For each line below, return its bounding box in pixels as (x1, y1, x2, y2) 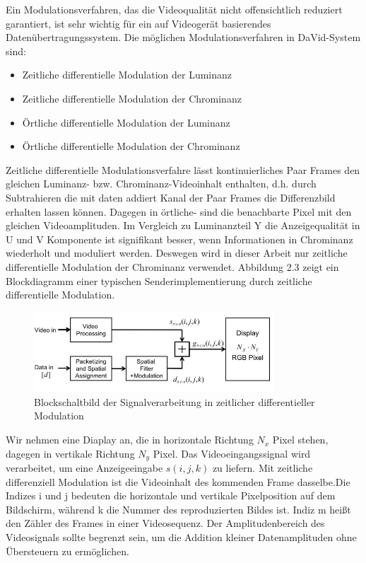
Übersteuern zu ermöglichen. (6, 543, 129, 558)
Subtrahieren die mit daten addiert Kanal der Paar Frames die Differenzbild (6, 190, 336, 204)
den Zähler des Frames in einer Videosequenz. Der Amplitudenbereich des (6, 516, 325, 530)
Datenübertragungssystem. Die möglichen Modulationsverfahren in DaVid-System (6, 30, 361, 45)
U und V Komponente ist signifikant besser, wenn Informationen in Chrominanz (6, 231, 353, 246)
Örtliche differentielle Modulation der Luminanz (22, 115, 230, 129)
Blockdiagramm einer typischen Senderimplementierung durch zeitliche (6, 273, 312, 288)
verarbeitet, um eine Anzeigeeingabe (6, 460, 163, 475)
